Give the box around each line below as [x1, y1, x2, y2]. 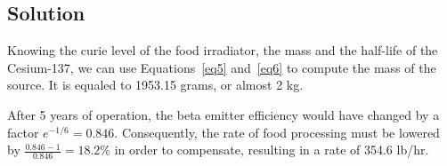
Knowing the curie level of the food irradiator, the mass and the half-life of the [7, 41, 438, 59]
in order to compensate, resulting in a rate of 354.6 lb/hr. [114, 140, 429, 159]
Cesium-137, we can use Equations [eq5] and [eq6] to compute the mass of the [7, 58, 436, 76]
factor [7, 123, 39, 141]
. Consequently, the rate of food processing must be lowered [114, 123, 440, 141]
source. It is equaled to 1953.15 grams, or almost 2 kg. [7, 75, 304, 94]
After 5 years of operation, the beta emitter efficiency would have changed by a [7, 105, 440, 123]
